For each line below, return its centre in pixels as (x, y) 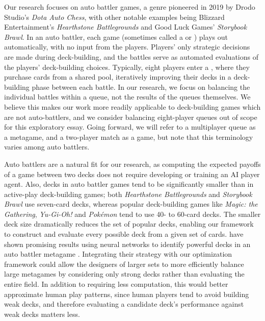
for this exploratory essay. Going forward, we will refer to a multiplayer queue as (130, 127)
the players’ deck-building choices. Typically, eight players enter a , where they (127, 67)
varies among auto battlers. (47, 147)
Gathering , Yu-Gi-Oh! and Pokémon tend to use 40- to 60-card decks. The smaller (132, 214)
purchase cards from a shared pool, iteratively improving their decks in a (118, 77)
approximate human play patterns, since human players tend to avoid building (127, 294)
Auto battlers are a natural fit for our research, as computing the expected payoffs (132, 164)
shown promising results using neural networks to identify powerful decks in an (127, 244)
